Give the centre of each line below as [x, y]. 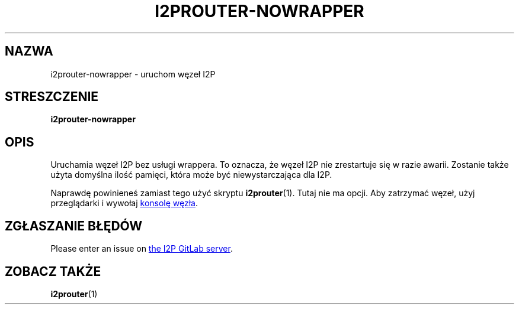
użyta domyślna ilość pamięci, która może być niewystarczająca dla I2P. [191, 175]
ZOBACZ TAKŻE [53, 271]
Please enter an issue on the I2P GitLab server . [142, 249]
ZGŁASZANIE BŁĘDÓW [74, 226]
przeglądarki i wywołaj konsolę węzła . [124, 203]
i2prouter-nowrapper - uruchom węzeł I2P [133, 74]
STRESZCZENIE [52, 97]
